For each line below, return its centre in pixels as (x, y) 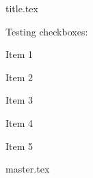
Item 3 (19, 100)
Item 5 (19, 146)
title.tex (22, 8)
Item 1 (19, 54)
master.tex (28, 169)
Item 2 (19, 77)
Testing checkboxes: (47, 31)
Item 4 (19, 122)
